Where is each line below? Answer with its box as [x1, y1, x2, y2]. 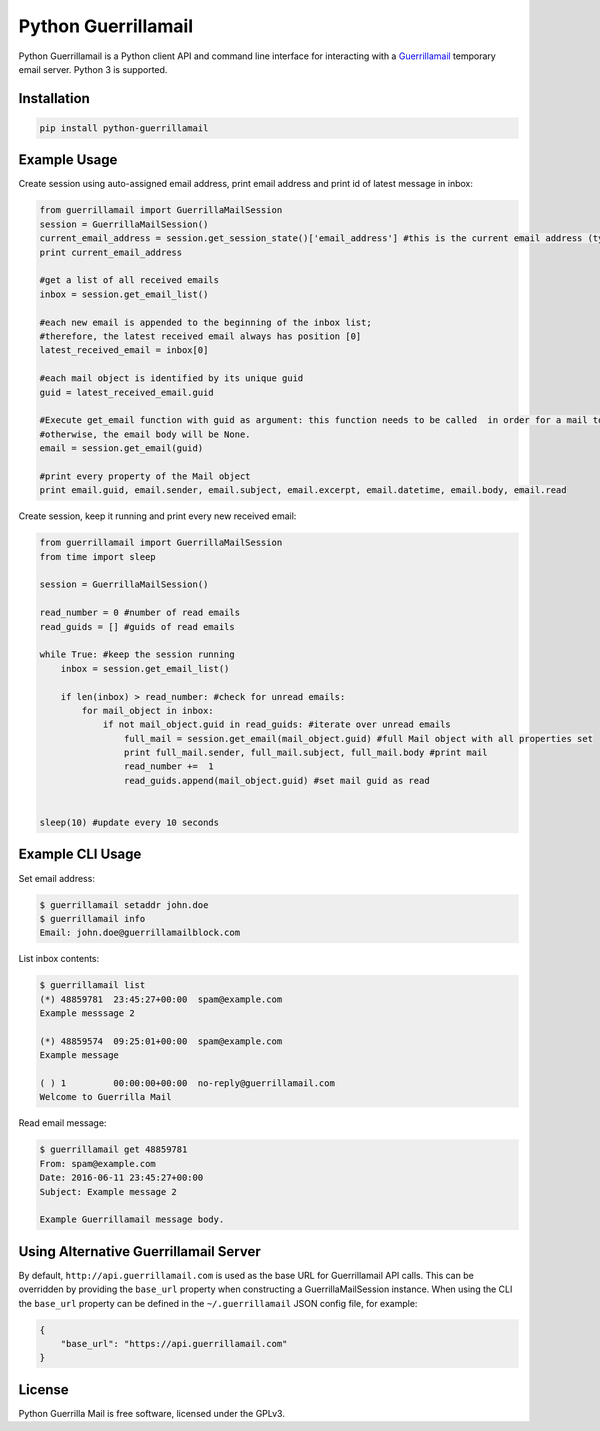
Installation [18, 90, 90, 107]
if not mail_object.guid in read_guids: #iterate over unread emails [102, 719, 452, 730]
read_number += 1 [123, 761, 214, 772]
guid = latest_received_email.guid [39, 386, 214, 398]
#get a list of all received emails [39, 275, 220, 286]
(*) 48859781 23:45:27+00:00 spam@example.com [39, 993, 283, 1005]
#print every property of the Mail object [39, 470, 251, 482]
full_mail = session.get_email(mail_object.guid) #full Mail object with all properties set [123, 733, 594, 744]
